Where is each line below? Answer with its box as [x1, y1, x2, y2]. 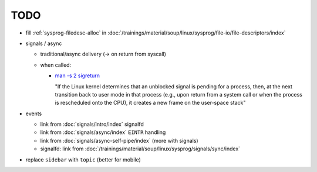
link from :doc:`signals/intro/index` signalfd [40, 121, 144, 128]
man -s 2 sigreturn [55, 72, 100, 79]
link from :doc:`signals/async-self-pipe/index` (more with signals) [40, 137, 199, 144]
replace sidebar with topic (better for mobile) [25, 156, 141, 163]
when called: [40, 61, 72, 68]
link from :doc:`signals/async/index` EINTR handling [40, 129, 166, 136]
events [25, 110, 42, 117]
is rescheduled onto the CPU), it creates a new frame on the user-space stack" [55, 99, 246, 106]
